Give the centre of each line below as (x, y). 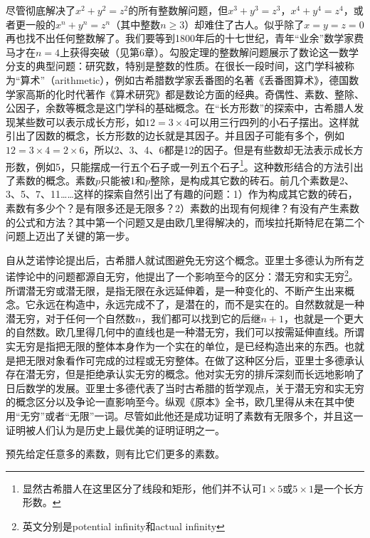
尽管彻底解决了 (41, 10)
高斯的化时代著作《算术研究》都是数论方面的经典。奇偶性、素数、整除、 (195, 94)
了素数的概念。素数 (51, 180)
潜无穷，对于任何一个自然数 (70, 318)
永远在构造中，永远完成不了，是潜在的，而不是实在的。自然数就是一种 (200, 304)
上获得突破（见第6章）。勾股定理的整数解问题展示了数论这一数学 (210, 52)
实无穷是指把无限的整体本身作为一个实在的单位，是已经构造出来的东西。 (175, 346)
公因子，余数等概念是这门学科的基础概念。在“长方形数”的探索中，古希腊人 (180, 108)
